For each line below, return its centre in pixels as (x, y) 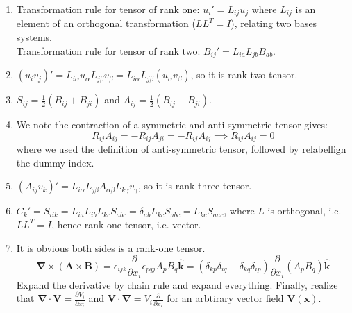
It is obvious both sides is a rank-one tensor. (111, 247)
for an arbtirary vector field (225, 298)
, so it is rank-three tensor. (195, 186)
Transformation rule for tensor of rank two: (108, 50)
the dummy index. (55, 162)
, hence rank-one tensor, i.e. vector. (126, 224)
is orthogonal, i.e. (304, 211)
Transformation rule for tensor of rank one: (108, 9)
